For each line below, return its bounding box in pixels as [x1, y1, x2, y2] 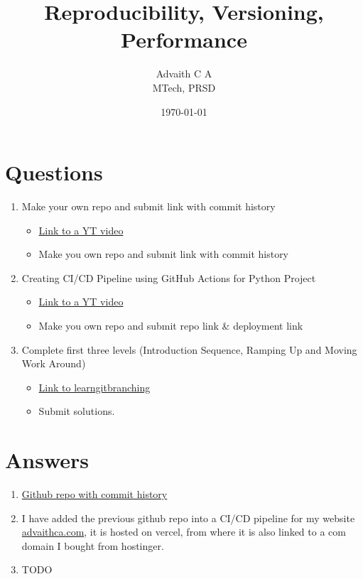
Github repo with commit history [21, 487, 168, 502]
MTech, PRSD [152, 80, 216, 94]
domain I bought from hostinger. [21, 538, 164, 553]
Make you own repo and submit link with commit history [38, 247, 289, 261]
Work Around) [21, 356, 86, 371]
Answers [5, 445, 90, 475]
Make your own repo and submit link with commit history [21, 199, 276, 214]
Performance [121, 25, 247, 54]
